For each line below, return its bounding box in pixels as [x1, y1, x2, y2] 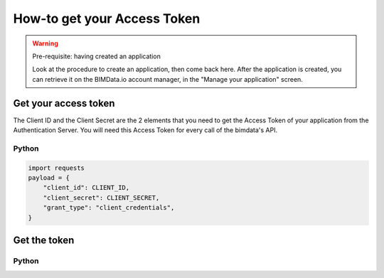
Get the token [13, 234, 75, 246]
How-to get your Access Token [13, 11, 201, 26]
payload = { [28, 173, 70, 181]
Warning [32, 39, 58, 48]
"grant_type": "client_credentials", [43, 203, 175, 212]
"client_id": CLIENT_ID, [43, 183, 130, 192]
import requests [28, 164, 85, 172]
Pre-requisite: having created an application [32, 52, 161, 60]
